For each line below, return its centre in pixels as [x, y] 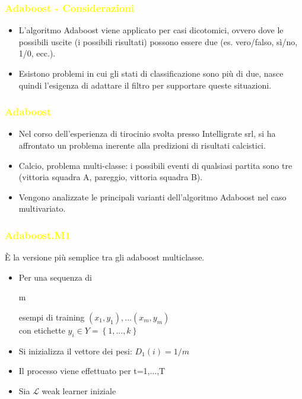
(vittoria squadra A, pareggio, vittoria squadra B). [111, 177]
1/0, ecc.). [37, 53]
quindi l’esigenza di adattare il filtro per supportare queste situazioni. [145, 85]
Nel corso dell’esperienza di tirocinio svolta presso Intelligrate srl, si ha [147, 133]
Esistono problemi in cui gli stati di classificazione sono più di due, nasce [151, 73]
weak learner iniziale [79, 390]
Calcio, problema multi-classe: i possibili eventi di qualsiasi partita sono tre [155, 165]
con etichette [42, 330]
